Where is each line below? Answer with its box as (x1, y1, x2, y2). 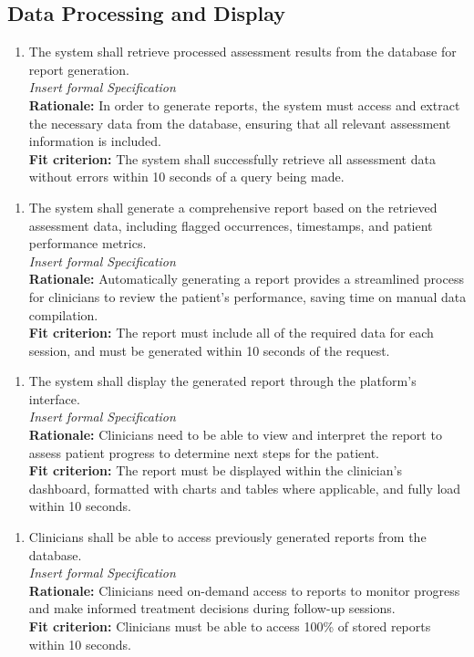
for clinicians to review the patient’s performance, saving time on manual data (28, 287, 467, 306)
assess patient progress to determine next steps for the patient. (28, 443, 379, 462)
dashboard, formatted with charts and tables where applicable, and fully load (28, 478, 461, 497)
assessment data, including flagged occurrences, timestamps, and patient (28, 215, 433, 235)
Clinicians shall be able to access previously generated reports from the (28, 527, 427, 547)
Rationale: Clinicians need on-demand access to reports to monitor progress (28, 580, 460, 600)
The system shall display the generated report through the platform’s (28, 371, 417, 391)
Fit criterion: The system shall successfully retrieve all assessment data (28, 149, 436, 168)
